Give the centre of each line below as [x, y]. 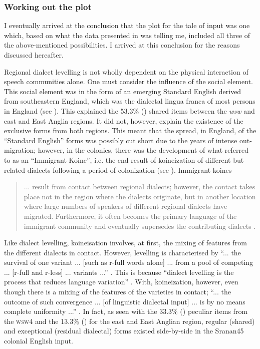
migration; [20, 150]
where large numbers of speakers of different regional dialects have [125, 206]
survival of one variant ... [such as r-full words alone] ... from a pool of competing [129, 262]
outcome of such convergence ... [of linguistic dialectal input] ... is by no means [125, 301]
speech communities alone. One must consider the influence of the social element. [128, 81]
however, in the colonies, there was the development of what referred [143, 150]
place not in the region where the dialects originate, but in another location [140, 196]
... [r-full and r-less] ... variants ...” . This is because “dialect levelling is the [119, 272]
